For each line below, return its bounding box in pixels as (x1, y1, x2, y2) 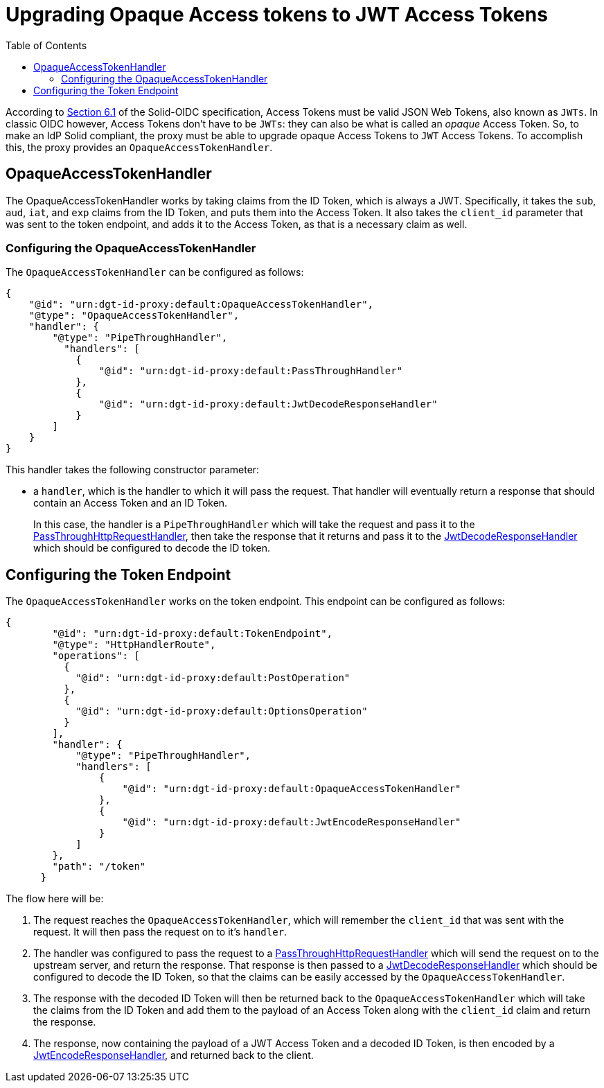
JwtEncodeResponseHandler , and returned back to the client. (33, 1049, 314, 1062)
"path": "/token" (52, 861, 146, 872)
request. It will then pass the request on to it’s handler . (33, 926, 287, 938)
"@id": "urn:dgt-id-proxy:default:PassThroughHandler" (98, 365, 403, 377)
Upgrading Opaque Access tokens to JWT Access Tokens (6, 3, 548, 26)
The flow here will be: (6, 893, 104, 905)
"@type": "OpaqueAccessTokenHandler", (28, 310, 240, 322)
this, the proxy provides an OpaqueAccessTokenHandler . (6, 141, 273, 153)
